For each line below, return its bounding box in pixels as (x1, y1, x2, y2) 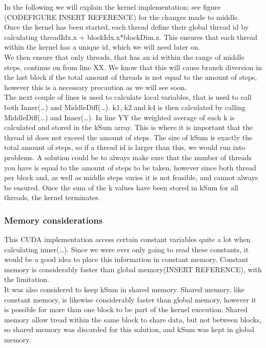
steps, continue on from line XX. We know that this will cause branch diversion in (4, 61, 262, 72)
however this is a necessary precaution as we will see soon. (4, 81, 187, 92)
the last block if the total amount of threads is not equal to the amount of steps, (4, 72, 257, 82)
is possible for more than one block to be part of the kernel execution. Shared (4, 304, 248, 315)
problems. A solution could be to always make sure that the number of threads (4, 151, 252, 162)
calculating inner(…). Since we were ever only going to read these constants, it (4, 244, 249, 254)
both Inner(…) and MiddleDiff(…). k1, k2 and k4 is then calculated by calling (4, 101, 246, 112)
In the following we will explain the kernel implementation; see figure (4, 2, 221, 12)
